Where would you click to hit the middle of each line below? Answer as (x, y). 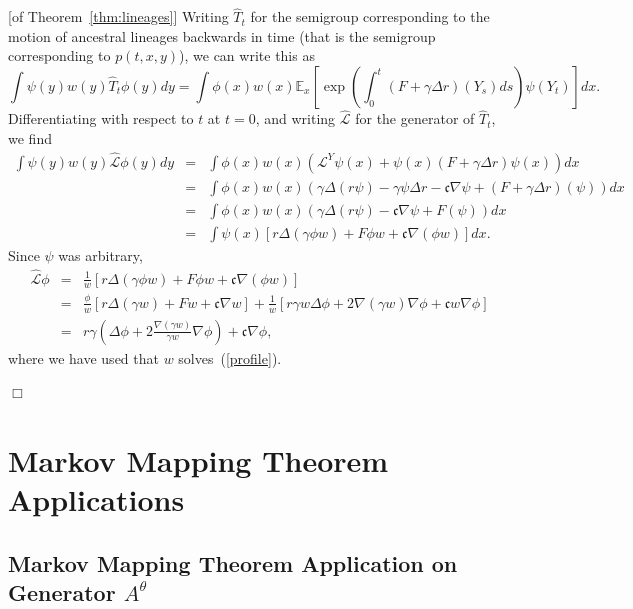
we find (30, 137)
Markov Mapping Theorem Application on (233, 562)
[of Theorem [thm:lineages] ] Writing (118, 16)
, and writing (295, 118)
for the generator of (415, 118)
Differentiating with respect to (101, 118)
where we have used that (83, 357)
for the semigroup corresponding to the (370, 16)
